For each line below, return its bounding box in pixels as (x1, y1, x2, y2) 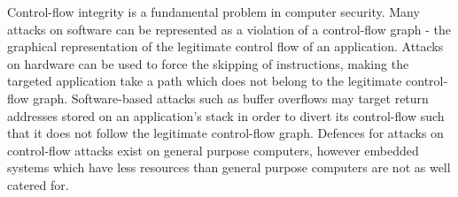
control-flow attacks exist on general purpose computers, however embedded (7, 140, 419, 159)
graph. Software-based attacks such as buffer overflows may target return (33, 88, 429, 107)
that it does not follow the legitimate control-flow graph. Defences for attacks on (7, 124, 444, 142)
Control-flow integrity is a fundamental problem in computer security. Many (7, 3, 420, 20)
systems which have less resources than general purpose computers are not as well (7, 158, 451, 177)
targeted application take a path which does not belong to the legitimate (7, 72, 402, 90)
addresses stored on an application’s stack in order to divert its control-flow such (7, 106, 445, 125)
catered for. (7, 175, 69, 193)
